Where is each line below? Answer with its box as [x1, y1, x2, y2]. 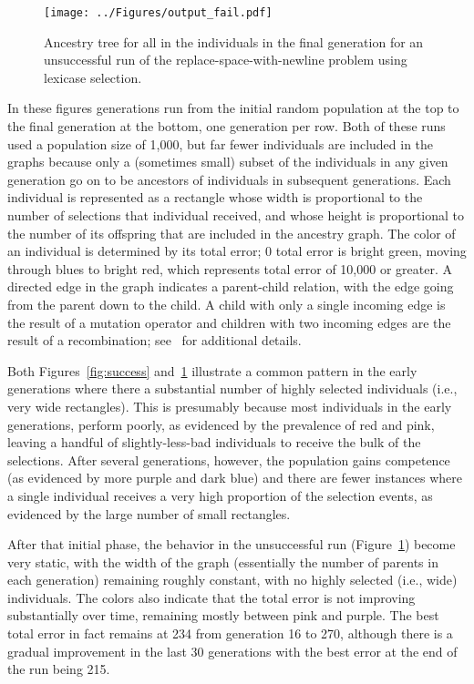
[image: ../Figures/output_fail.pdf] [44, 6, 273, 19]
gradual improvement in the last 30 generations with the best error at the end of [7, 641, 458, 660]
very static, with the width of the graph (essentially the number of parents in [7, 552, 438, 571]
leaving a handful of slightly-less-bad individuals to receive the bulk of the [7, 433, 421, 452]
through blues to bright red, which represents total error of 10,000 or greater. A [7, 259, 452, 278]
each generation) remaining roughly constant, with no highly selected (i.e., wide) [7, 570, 458, 589]
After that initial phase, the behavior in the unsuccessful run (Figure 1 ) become [7, 535, 456, 554]
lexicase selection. [44, 67, 142, 87]
